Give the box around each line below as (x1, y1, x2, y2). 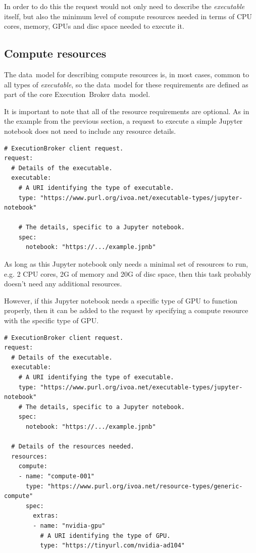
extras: (33, 512, 59, 520)
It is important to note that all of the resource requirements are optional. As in (4, 106, 249, 116)
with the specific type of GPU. (4, 315, 99, 326)
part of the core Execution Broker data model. (4, 89, 150, 99)
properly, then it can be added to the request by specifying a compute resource (4, 305, 248, 316)
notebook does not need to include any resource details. (4, 125, 176, 136)
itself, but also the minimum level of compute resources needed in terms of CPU (4, 11, 252, 21)
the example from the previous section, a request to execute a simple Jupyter (4, 116, 243, 126)
